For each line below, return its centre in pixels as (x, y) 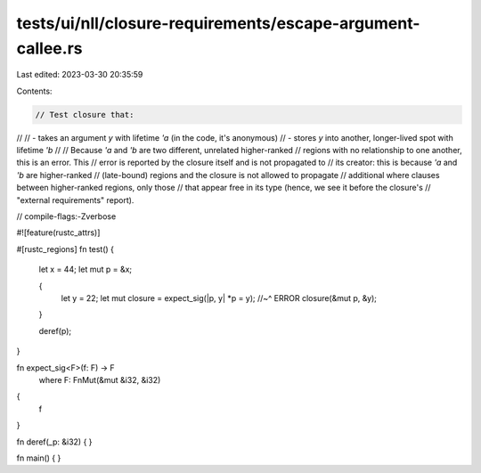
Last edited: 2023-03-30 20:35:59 (80, 75)
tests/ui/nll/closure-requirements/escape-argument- (218, 23)
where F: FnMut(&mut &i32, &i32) (100, 379)
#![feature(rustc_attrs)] (58, 232)
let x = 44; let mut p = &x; (86, 269)
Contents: (34, 91)
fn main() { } (39, 458)
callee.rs (49, 48)
